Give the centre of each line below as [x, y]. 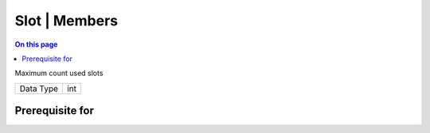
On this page [36, 44]
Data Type [39, 89]
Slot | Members [66, 21]
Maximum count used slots [59, 73]
